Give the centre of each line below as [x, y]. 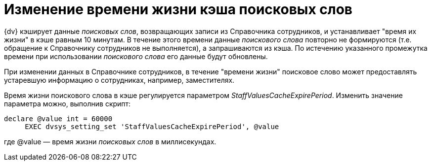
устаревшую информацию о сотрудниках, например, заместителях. [119, 80]
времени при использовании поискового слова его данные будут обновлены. [136, 56]
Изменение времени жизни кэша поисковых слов [178, 9]
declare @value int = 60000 [58, 118]
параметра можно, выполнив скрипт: [67, 103]
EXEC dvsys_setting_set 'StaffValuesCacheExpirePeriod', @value [152, 126]
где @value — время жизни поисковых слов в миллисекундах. [110, 141]
